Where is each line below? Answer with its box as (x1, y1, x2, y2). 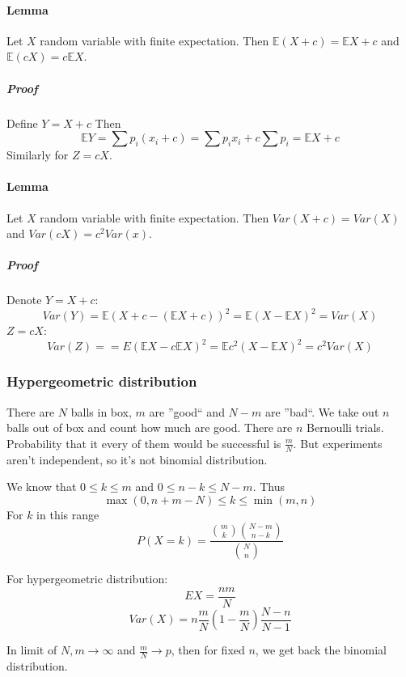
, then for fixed (171, 641, 245, 658)
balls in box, (70, 403, 132, 420)
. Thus (252, 478, 285, 495)
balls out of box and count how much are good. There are (6, 419, 293, 436)
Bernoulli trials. (307, 419, 384, 436)
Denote (6, 291, 42, 308)
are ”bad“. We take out (264, 403, 379, 420)
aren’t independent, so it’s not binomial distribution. (6, 451, 268, 468)
